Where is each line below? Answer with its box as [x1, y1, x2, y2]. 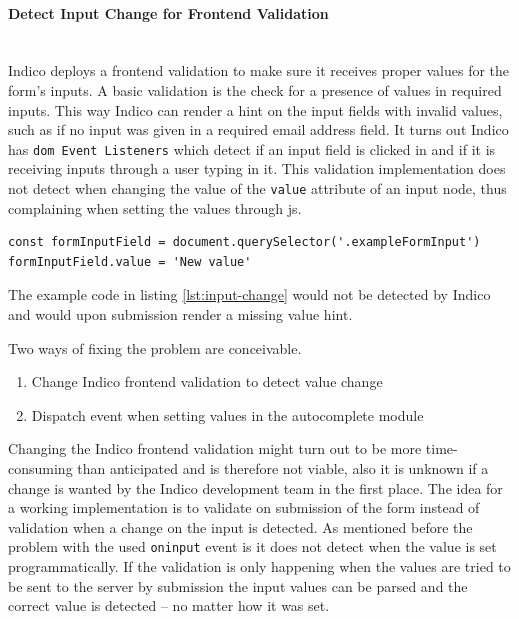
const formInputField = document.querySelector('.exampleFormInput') [8, 235, 481, 250]
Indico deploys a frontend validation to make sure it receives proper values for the [8, 60, 510, 81]
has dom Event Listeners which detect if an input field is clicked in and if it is [8, 138, 496, 159]
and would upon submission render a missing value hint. [8, 304, 353, 325]
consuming [8, 458, 73, 479]
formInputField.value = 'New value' [8, 254, 252, 269]
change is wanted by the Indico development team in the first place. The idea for [8, 477, 503, 498]
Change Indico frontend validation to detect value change [31, 371, 383, 392]
